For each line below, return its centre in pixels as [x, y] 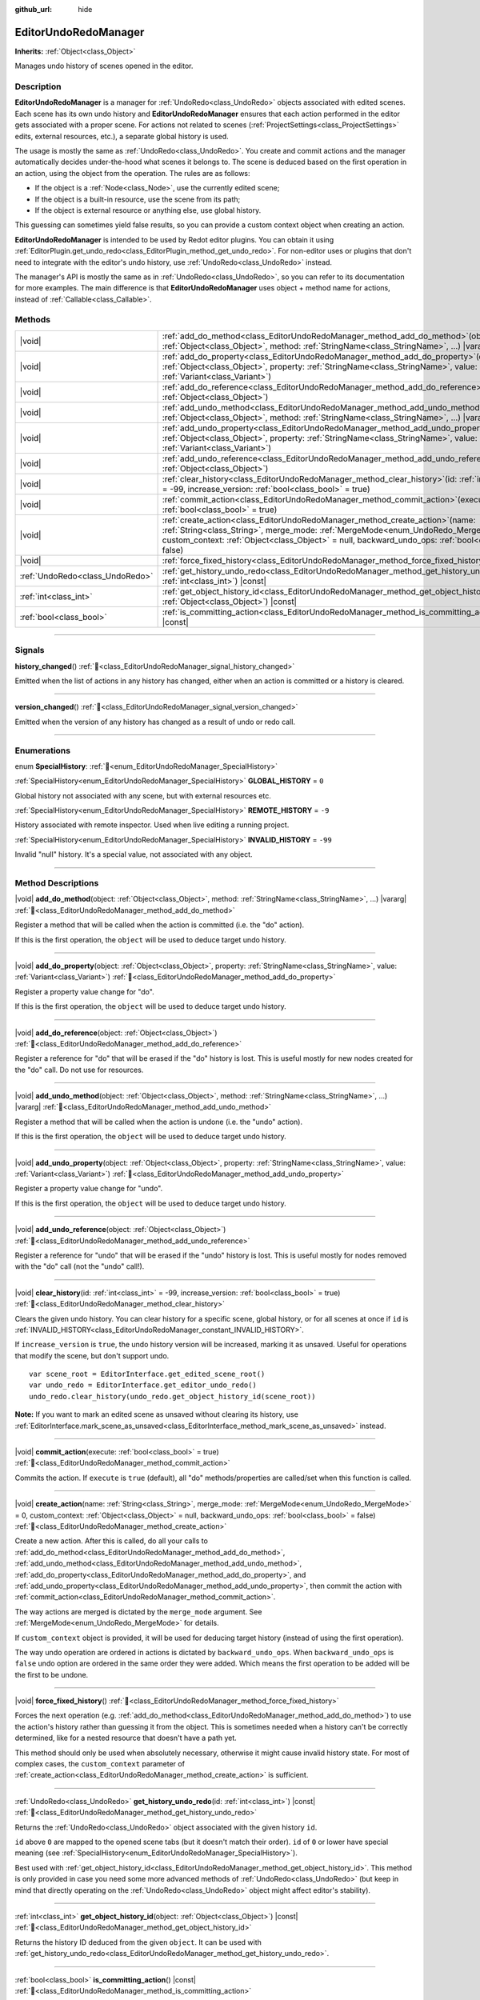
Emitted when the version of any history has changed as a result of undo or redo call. [155, 722]
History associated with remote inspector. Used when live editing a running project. [152, 825]
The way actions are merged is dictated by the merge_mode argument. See [138, 1611]
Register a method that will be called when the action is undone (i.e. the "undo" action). [159, 1122]
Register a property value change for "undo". [89, 1189]
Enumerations [43, 750]
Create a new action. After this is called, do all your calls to [111, 1541]
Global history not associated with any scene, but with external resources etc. [143, 795]
